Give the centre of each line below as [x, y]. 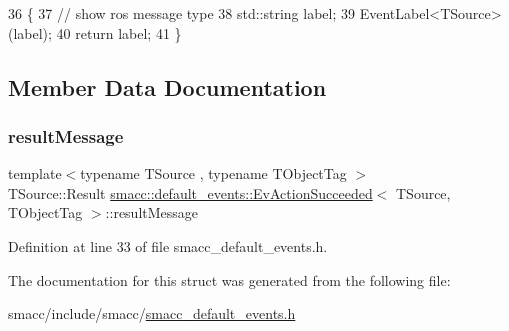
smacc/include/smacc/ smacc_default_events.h [152, 313]
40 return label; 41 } [119, 32]
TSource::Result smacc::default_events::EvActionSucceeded [190, 192]
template [35, 173]
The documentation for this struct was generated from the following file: [229, 279]
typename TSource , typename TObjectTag [213, 173]
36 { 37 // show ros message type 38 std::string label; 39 [182, 13]
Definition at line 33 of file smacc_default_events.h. [168, 245]
